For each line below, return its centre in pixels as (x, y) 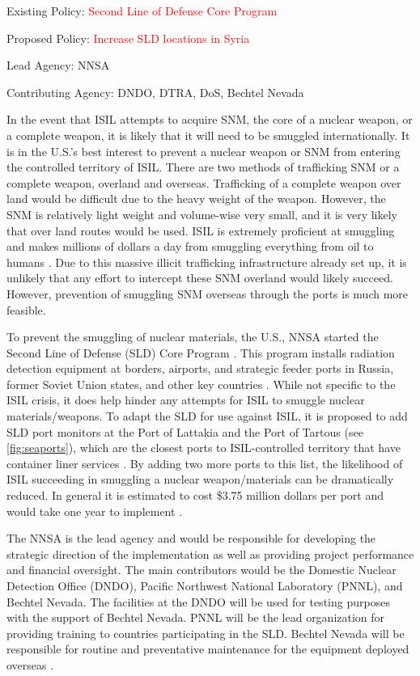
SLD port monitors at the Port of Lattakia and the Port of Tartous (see (185, 431)
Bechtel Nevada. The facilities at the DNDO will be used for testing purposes (198, 601)
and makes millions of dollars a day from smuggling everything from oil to (190, 246)
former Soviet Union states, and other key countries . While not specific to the (201, 384)
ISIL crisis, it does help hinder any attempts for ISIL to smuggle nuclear (186, 400)
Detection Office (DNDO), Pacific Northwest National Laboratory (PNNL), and (205, 585)
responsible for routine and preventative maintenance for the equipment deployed (208, 649)
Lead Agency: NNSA (58, 65)
